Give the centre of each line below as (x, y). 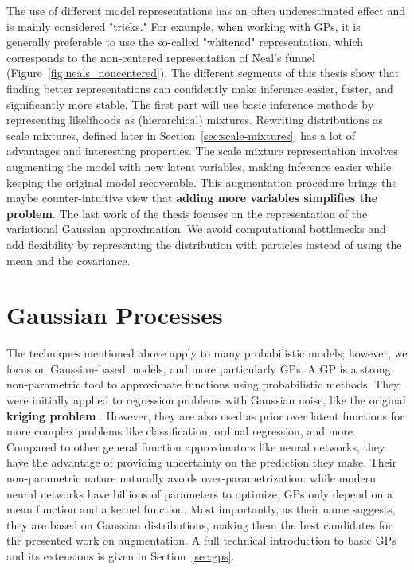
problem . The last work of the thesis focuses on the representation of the (187, 213)
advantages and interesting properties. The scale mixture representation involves (202, 151)
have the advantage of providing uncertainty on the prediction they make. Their (202, 462)
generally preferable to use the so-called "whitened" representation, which (185, 42)
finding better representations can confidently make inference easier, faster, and (200, 88)
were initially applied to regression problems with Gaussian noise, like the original (206, 400)
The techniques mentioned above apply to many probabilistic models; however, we (207, 353)
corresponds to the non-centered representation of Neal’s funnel (161, 57)
